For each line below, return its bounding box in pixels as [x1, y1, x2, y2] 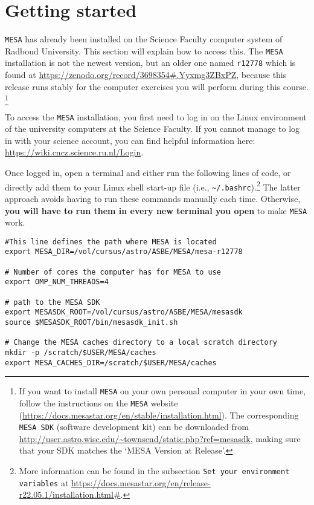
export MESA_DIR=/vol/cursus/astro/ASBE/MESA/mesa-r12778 [5, 247, 243, 256]
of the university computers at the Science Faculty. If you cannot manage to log [5, 122, 300, 135]
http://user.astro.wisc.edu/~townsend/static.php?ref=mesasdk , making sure [19, 432, 301, 445]
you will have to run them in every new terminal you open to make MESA [5, 204, 307, 217]
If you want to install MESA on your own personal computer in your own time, [19, 385, 306, 397]
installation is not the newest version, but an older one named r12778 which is [5, 56, 296, 69]
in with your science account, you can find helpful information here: [5, 134, 255, 146]
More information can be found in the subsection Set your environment [19, 464, 290, 477]
